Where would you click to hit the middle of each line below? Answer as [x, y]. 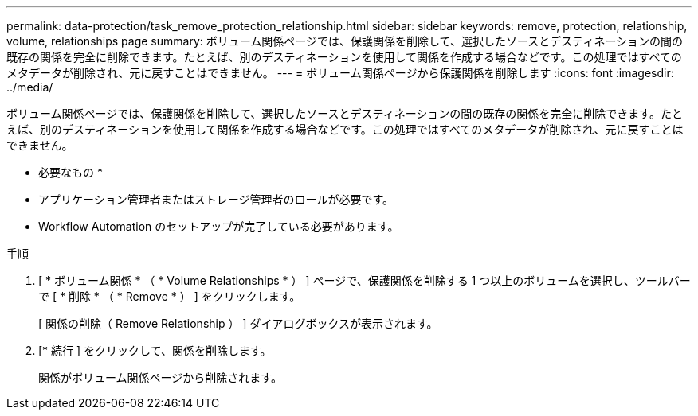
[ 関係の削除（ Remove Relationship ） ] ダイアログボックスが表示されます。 [238, 323]
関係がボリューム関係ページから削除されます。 [160, 377]
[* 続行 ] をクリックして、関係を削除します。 [155, 350]
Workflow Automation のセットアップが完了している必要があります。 [219, 226]
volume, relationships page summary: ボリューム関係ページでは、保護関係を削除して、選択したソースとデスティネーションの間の [345, 41]
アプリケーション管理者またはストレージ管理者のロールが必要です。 [216, 199]
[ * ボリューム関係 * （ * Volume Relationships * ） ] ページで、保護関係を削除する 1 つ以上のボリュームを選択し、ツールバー [365, 280]
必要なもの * [71, 172]
